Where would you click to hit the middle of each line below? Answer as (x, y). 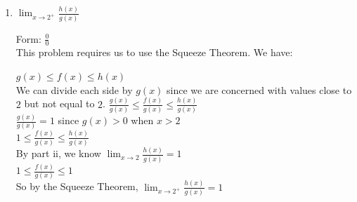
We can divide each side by (74, 89)
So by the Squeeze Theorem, (77, 186)
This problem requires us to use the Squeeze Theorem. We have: (154, 52)
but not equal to (59, 103)
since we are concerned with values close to (259, 89)
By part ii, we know (58, 153)
